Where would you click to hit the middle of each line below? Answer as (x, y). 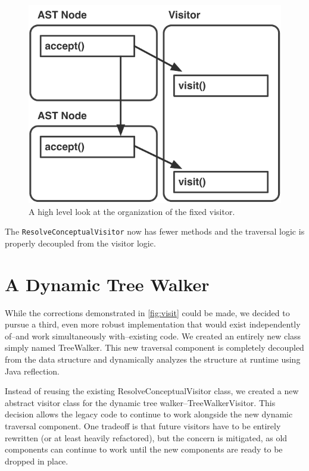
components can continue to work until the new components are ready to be (144, 449)
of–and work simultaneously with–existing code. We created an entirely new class (153, 336)
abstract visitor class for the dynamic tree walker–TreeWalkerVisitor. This (140, 402)
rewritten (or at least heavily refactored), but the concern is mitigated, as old (146, 437)
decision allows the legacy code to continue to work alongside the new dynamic (149, 414)
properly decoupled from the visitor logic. (80, 243)
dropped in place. (37, 461)
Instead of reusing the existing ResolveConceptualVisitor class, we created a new (152, 391)
